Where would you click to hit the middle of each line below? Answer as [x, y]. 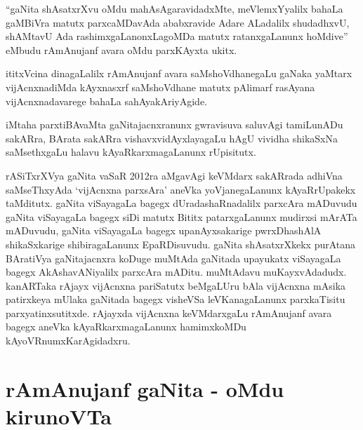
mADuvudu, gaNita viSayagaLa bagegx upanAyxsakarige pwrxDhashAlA [164, 230]
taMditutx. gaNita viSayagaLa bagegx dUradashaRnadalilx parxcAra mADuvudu [181, 203]
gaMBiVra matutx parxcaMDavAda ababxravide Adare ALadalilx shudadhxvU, [178, 22]
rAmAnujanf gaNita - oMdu [145, 388]
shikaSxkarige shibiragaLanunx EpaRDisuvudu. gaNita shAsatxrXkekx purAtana [181, 244]
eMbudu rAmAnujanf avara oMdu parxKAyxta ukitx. [121, 49]
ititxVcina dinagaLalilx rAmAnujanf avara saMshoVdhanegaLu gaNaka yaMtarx [179, 73]
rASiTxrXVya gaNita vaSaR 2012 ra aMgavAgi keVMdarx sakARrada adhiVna [174, 175]
